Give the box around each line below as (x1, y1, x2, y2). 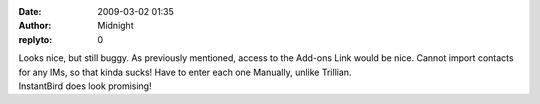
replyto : (18, 33, 53, 45)
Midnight (97, 20, 134, 32)
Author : (18, 20, 52, 32)
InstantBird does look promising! (18, 80, 152, 92)
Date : (18, 6, 42, 17)
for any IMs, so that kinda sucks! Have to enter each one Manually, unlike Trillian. (18, 66, 352, 78)
